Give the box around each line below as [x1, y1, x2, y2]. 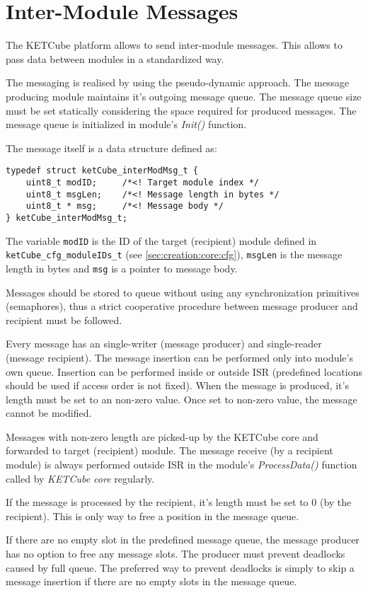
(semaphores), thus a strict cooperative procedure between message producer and [6, 299, 358, 313]
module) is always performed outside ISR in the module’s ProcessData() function [6, 457, 357, 472]
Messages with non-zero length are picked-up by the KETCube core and [6, 429, 318, 444]
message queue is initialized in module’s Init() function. [6, 117, 247, 132]
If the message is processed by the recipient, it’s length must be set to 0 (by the [6, 495, 352, 509]
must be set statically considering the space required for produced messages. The [6, 103, 357, 117]
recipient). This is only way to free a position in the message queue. [6, 508, 299, 523]
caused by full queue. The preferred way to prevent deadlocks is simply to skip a [6, 560, 355, 575]
